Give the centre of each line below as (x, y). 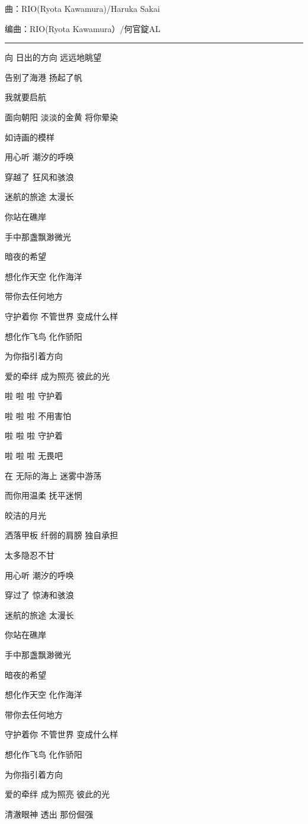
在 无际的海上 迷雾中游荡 (53, 475)
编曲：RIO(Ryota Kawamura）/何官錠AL (83, 28)
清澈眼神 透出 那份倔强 (49, 814)
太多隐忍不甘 (30, 555)
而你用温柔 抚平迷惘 (44, 495)
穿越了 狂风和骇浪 (39, 176)
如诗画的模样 (30, 137)
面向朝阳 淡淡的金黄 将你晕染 (62, 116)
